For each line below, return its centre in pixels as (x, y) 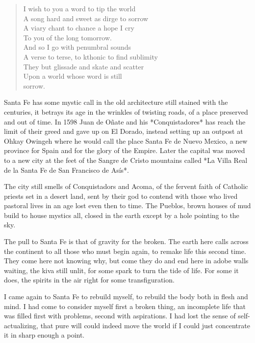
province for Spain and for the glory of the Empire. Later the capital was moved (125, 150)
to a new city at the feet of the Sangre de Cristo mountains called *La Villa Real (126, 160)
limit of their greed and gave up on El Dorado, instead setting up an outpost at (124, 131)
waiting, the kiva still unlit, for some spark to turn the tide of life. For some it (121, 270)
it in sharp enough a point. (44, 335)
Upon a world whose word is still (73, 76)
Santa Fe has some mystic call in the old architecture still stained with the (116, 102)
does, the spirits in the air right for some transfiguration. (89, 280)
